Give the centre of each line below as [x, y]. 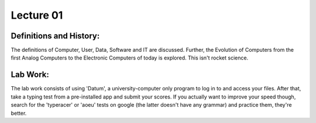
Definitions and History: [55, 36]
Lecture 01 [37, 15]
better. [19, 113]
